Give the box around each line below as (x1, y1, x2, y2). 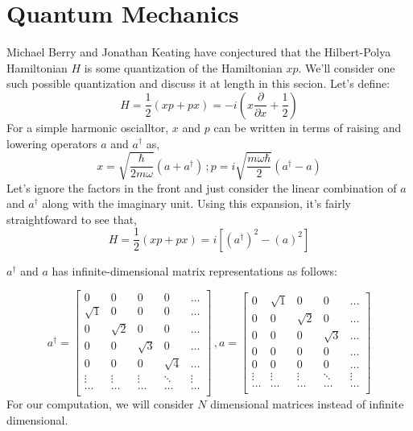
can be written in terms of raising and (213, 118, 402, 135)
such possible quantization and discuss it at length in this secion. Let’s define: (6, 75, 390, 92)
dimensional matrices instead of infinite (210, 395, 404, 412)
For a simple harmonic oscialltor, (6, 118, 169, 135)
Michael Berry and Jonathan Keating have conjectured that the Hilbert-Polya (6, 44, 391, 60)
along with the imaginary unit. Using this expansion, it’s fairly (42, 195, 351, 212)
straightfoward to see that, (6, 210, 138, 227)
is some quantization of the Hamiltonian (84, 59, 283, 76)
